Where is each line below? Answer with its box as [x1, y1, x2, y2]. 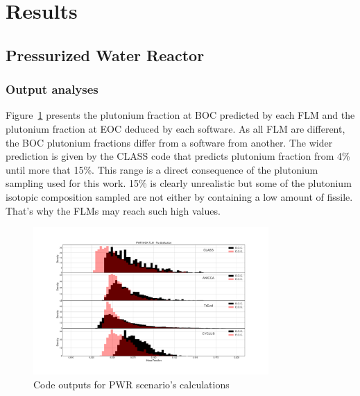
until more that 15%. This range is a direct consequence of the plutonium [6, 162, 318, 176]
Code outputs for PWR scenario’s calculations [33, 377, 230, 391]
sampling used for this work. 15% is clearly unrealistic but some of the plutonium [6, 176, 352, 190]
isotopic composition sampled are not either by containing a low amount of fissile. [6, 189, 353, 204]
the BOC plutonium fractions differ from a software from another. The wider [6, 135, 333, 149]
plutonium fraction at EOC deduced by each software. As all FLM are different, [6, 121, 345, 135]
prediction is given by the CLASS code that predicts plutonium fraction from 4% [6, 149, 350, 163]
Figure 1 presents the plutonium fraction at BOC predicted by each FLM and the [6, 108, 355, 122]
